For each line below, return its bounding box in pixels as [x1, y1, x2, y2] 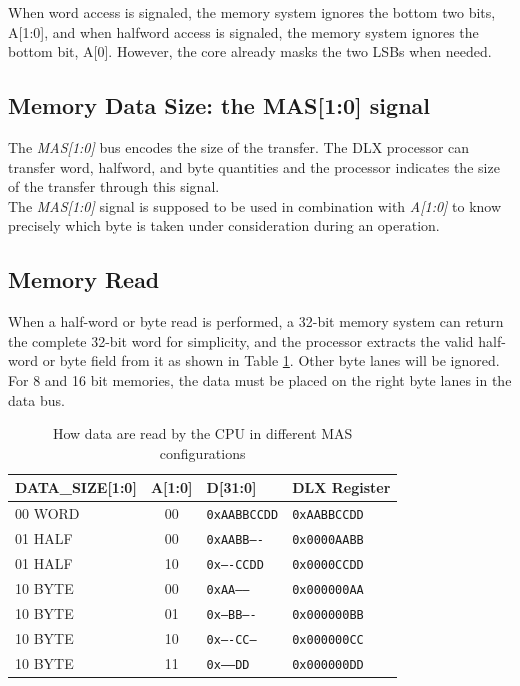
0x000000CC [292, 632, 364, 647]
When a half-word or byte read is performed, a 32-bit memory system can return [8, 311, 504, 332]
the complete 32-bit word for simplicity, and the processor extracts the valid [8, 330, 474, 351]
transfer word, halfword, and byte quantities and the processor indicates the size [8, 156, 500, 177]
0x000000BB [292, 607, 364, 622]
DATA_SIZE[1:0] [15, 477, 137, 498]
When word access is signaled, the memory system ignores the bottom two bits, [8, 2, 496, 22]
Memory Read [8, 264, 160, 295]
